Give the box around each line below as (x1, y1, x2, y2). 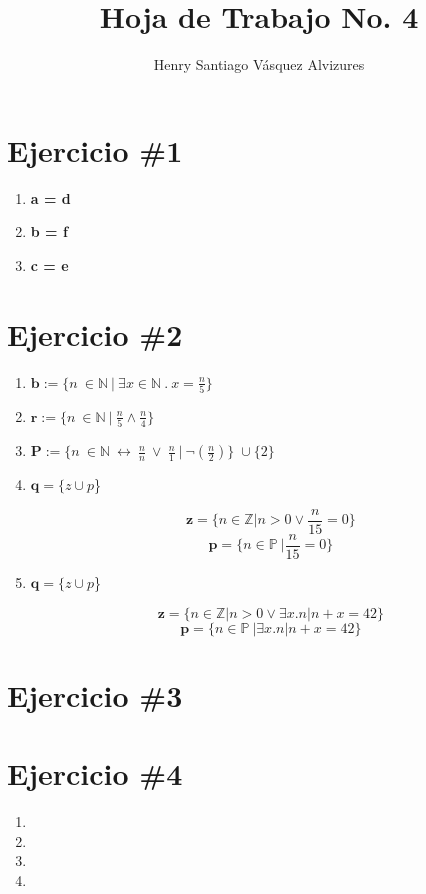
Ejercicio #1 (7, 129, 183, 170)
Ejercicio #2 (7, 313, 183, 354)
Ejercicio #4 (7, 753, 183, 794)
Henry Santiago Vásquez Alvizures (153, 54, 365, 75)
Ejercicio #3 (7, 674, 183, 715)
